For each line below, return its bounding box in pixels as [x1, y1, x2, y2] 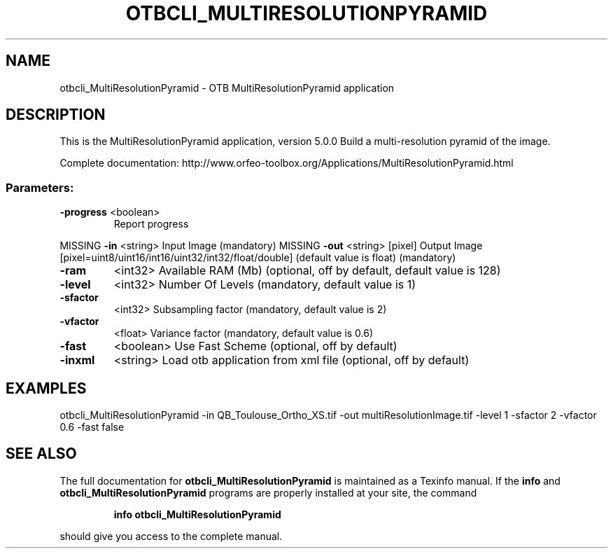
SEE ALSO [6, 445, 77, 463]
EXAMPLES [6, 379, 87, 397]
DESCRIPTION [6, 106, 106, 124]
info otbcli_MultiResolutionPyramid [113, 508, 281, 520]
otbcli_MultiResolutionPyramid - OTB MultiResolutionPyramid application [59, 81, 395, 94]
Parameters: [6, 180, 74, 195]
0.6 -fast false [59, 421, 125, 434]
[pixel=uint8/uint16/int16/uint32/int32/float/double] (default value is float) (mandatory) [59, 251, 456, 264]
